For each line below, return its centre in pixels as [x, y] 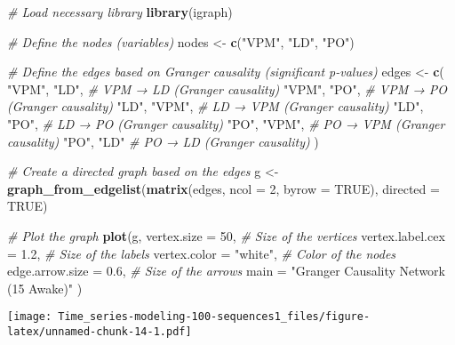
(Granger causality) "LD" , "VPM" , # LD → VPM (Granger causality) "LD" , [216, 106]
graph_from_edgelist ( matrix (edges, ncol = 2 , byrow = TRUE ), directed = [224, 188]
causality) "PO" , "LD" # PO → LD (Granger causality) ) [163, 141]
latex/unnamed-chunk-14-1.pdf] [100, 331]
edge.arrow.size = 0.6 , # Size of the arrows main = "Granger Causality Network [226, 271]
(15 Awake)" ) [45, 288]
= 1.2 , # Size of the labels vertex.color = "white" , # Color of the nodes [202, 253]
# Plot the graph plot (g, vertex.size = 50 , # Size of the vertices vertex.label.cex [226, 235]
